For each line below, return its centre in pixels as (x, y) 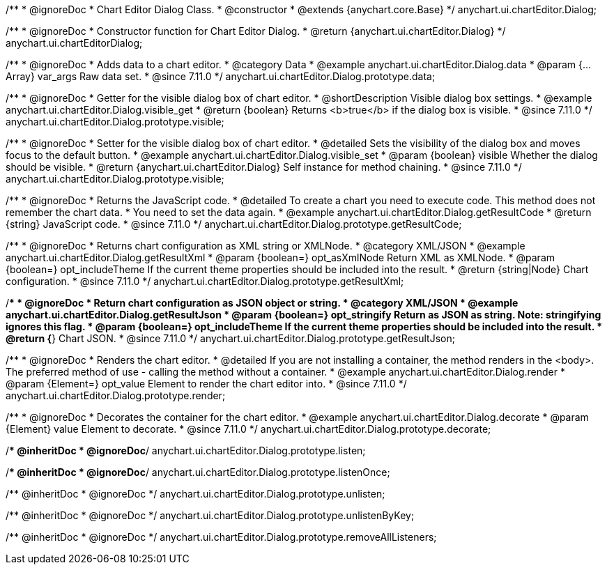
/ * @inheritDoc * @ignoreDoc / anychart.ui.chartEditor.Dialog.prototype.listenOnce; (198, 472)
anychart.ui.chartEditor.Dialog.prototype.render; (116, 395)
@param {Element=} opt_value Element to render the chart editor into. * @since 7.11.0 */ (206, 384)
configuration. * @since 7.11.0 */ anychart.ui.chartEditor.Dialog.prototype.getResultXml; (205, 281)
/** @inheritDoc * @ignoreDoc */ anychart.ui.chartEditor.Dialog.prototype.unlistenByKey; (210, 515)
